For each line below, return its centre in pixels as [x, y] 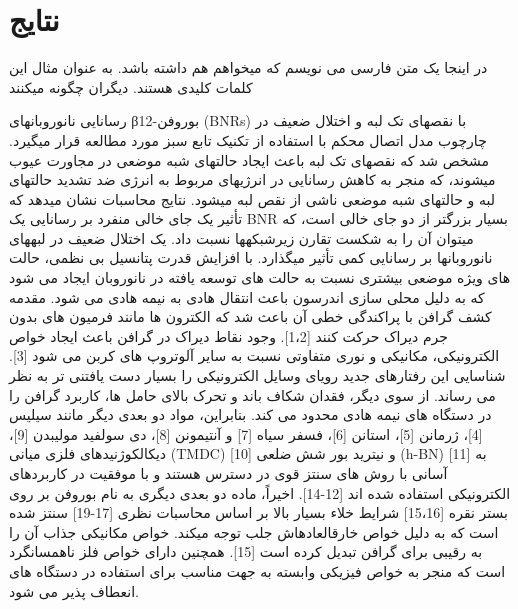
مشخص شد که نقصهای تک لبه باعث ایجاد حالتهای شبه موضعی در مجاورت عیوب [249, 159]
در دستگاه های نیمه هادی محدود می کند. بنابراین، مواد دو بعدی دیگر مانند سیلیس [250, 414]
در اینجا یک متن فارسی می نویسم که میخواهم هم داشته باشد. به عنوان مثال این [248, 67]
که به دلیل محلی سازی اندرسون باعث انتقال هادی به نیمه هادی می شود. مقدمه [247, 296]
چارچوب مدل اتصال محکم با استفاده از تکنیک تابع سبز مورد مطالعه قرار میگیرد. [248, 139]
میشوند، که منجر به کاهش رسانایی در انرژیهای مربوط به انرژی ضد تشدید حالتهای [252, 179]
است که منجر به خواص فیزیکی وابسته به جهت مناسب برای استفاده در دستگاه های [257, 570]
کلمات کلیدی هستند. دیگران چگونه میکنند [131, 86]
